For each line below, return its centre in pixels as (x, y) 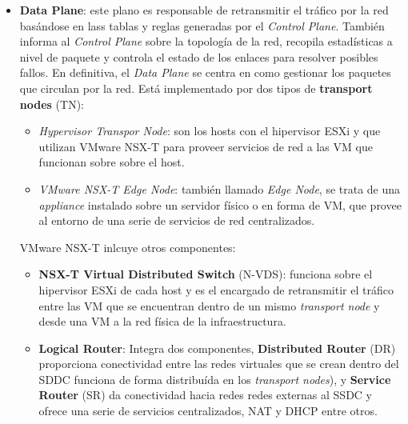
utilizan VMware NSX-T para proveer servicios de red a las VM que (206, 146)
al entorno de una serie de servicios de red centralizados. (177, 220)
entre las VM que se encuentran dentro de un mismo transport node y (209, 305)
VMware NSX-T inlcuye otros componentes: (128, 247)
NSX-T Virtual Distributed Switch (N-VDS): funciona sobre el (206, 274)
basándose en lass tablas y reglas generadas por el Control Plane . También (202, 25)
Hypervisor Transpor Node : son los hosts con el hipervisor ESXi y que (210, 131)
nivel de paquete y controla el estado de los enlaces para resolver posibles (199, 56)
